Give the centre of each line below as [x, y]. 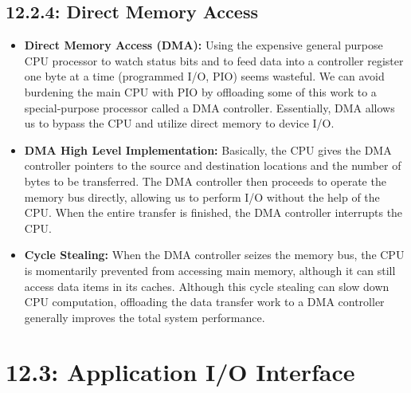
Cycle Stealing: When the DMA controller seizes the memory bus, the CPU [214, 255]
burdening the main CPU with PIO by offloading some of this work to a [200, 91]
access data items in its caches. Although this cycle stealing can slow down [207, 286]
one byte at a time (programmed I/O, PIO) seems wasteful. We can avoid [204, 76]
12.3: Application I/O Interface [180, 372]
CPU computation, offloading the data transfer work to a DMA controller [204, 302]
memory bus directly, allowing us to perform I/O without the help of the [202, 196]
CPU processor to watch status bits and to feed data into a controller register [214, 60]
